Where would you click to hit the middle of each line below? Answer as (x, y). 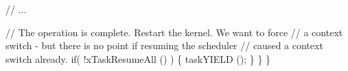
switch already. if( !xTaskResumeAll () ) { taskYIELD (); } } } (138, 58)
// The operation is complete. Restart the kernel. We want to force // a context (174, 32)
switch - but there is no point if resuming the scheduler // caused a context (164, 45)
